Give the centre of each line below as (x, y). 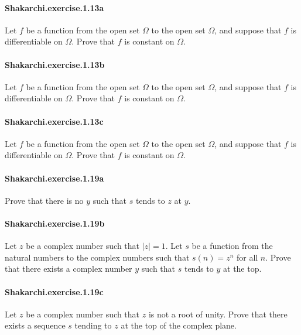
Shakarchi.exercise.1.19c (54, 291)
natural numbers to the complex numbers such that (97, 257)
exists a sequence (35, 325)
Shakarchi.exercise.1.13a (54, 7)
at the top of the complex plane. (179, 325)
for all (247, 257)
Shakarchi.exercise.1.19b (55, 223)
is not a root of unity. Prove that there (218, 314)
